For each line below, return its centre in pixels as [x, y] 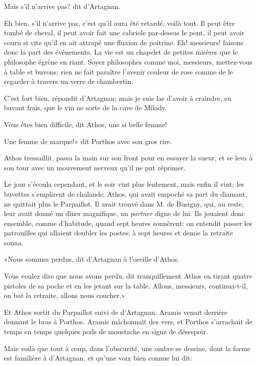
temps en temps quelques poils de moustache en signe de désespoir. [106, 331]
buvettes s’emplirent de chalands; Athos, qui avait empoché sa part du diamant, [126, 193]
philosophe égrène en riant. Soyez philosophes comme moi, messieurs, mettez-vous [128, 61]
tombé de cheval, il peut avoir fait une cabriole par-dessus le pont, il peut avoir [124, 33]
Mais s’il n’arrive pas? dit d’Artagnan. [62, 6]
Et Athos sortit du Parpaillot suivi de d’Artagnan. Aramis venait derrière [116, 312]
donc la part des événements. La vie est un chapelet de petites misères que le [121, 52]
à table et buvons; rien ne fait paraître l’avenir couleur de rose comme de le [119, 71]
